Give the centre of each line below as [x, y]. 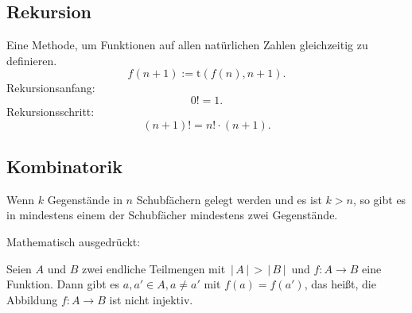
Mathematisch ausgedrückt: [74, 241]
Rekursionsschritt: [51, 111]
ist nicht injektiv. [151, 299]
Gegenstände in [85, 199]
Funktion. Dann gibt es [63, 284]
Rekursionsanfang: [51, 88]
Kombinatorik [64, 166]
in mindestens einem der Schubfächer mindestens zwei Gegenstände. [172, 215]
